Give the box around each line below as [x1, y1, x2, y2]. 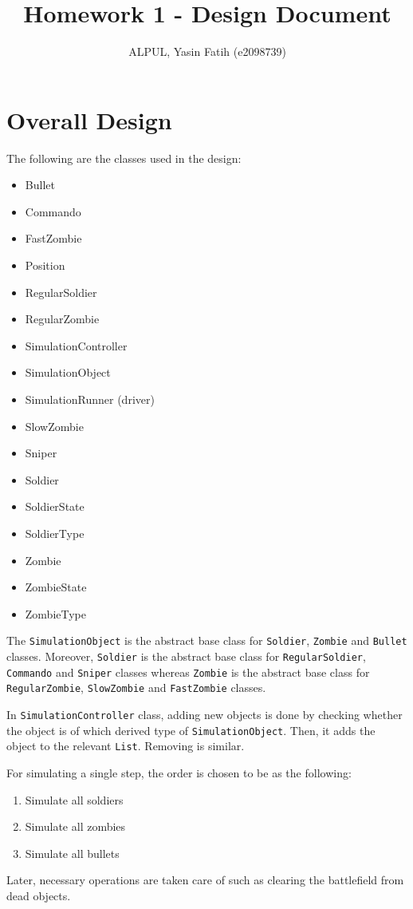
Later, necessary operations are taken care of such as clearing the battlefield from [6, 871, 404, 888]
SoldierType [25, 524, 85, 541]
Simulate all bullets [25, 844, 120, 861]
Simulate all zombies [25, 818, 126, 835]
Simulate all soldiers [25, 791, 124, 808]
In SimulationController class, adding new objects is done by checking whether [6, 705, 403, 722]
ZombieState [25, 579, 87, 595]
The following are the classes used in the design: [6, 149, 242, 166]
